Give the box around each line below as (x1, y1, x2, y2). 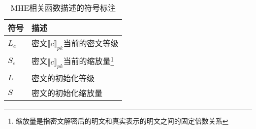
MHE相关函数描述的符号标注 (10, 2, 116, 13)
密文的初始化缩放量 (32, 87, 103, 98)
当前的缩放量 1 (63, 54, 114, 67)
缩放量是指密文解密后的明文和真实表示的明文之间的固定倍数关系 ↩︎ (15, 115, 228, 126)
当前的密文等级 (63, 37, 119, 49)
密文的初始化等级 (32, 72, 95, 84)
